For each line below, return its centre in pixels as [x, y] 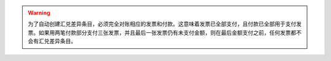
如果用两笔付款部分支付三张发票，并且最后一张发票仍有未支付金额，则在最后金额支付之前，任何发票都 [167, 32]
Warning [39, 13]
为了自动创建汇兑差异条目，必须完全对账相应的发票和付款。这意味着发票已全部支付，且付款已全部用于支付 [162, 24]
